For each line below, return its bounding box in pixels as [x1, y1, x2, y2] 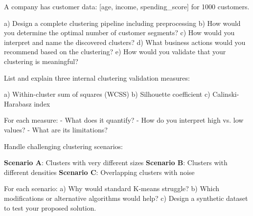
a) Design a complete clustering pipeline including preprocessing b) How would [4, 18, 241, 28]
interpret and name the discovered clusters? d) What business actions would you [4, 37, 246, 47]
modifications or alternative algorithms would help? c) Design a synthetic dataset [4, 193, 248, 203]
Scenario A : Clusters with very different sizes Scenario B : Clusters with [4, 157, 228, 168]
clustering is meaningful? [4, 56, 78, 66]
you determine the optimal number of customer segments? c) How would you [4, 27, 235, 38]
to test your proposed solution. [4, 202, 96, 213]
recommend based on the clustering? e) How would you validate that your [4, 46, 226, 57]
